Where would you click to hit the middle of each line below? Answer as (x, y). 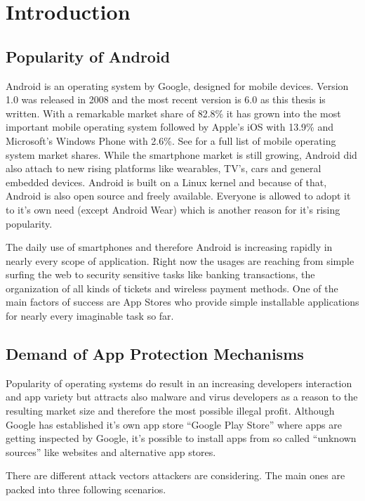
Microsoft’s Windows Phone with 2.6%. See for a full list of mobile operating (171, 140)
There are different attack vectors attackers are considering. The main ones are (175, 475)
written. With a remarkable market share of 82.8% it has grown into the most (173, 113)
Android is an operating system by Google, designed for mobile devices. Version (177, 85)
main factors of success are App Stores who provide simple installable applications (182, 302)
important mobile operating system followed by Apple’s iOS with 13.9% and (170, 127)
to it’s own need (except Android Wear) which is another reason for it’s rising (173, 209)
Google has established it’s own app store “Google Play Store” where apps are (174, 424)
